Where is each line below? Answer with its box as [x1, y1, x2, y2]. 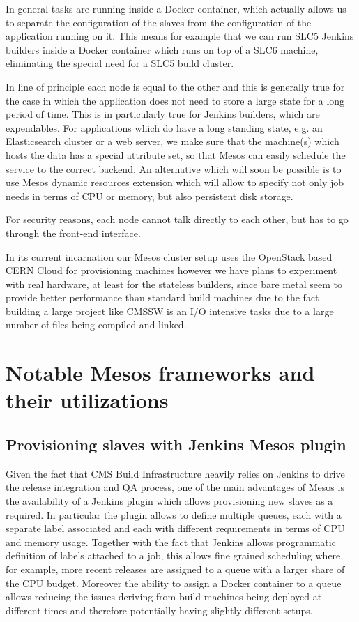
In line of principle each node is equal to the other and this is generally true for [6, 79, 345, 93]
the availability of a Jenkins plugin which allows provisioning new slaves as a [6, 494, 333, 508]
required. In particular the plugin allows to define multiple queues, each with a [6, 507, 342, 522]
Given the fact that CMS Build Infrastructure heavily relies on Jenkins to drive [6, 466, 345, 480]
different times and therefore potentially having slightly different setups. [6, 602, 313, 617]
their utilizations [6, 386, 169, 414]
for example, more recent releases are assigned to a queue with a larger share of [6, 561, 345, 576]
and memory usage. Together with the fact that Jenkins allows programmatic [6, 534, 336, 549]
